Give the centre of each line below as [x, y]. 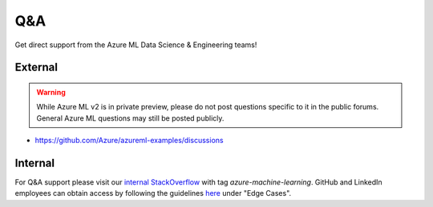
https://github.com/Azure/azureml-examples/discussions [129, 141]
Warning [51, 92]
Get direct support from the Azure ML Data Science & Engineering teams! [136, 45]
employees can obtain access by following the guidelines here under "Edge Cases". [153, 193]
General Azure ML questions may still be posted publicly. [130, 118]
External [36, 68]
